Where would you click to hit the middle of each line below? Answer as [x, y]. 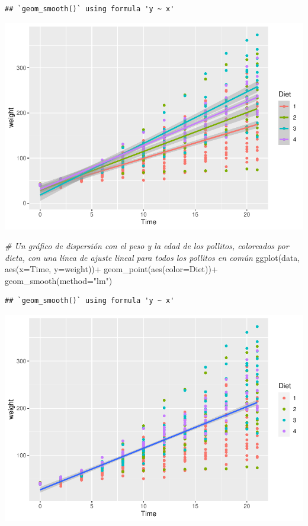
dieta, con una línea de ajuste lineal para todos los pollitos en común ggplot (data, [153, 257]
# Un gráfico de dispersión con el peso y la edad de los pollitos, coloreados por [147, 246]
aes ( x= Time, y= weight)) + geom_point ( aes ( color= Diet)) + [111, 269]
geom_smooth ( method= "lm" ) [59, 280]
